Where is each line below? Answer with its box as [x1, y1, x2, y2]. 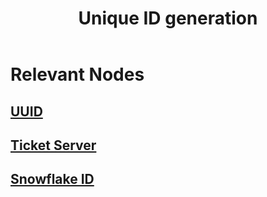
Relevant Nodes [10, 63, 145, 86]
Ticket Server [10, 137, 97, 154]
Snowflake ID [10, 171, 95, 188]
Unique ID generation [78, 7, 258, 30]
